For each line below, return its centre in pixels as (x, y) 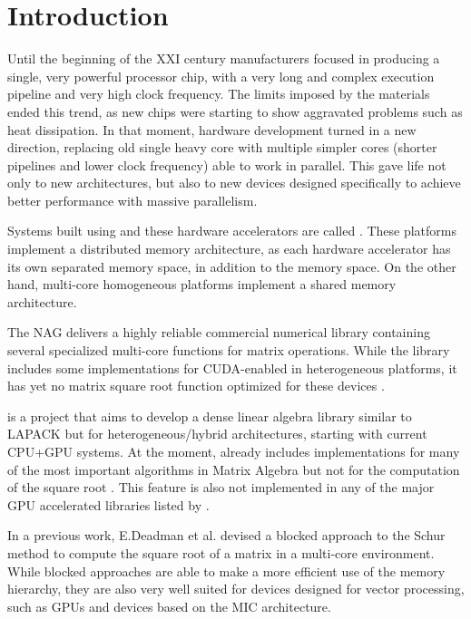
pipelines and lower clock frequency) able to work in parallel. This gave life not (227, 164)
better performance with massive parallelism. (132, 200)
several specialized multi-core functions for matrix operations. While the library (229, 350)
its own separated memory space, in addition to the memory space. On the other (232, 266)
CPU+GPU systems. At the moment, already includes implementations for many (234, 451)
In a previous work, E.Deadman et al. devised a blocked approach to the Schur (226, 535)
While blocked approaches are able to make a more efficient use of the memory (226, 571)
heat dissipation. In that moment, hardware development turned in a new (212, 129)
